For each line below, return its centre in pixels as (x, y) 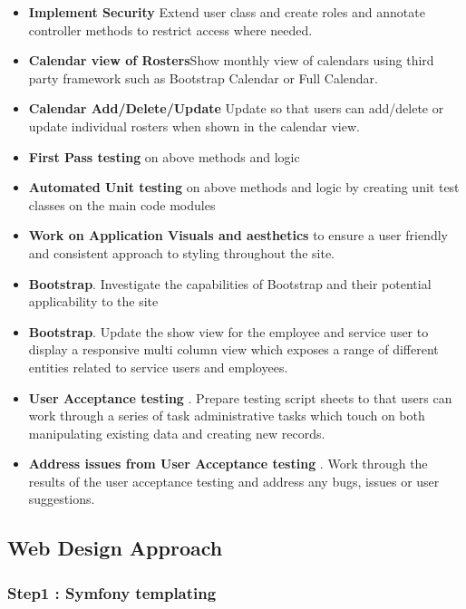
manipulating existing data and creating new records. (177, 433)
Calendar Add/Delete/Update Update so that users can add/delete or (236, 108)
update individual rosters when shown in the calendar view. (194, 126)
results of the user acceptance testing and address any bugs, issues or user (234, 481)
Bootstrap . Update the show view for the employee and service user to (228, 331)
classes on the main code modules (122, 204)
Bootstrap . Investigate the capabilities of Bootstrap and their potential (230, 283)
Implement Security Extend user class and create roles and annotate (227, 12)
